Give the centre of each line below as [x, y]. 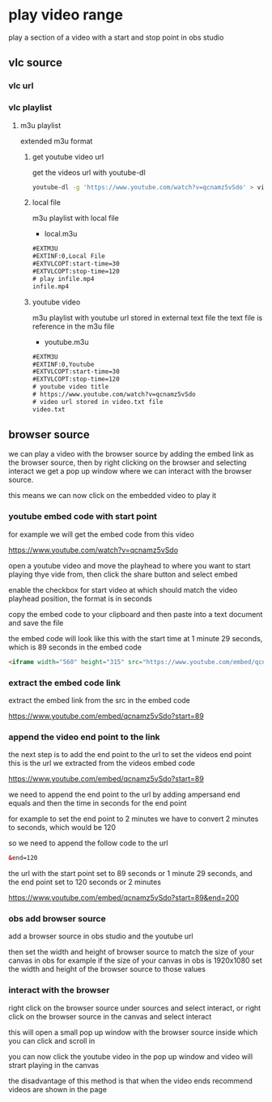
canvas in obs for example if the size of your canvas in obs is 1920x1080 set [135, 960]
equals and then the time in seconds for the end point [98, 803]
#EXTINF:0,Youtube [63, 364]
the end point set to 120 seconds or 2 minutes [85, 882]
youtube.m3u [66, 342]
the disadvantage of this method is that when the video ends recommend [131, 1081]
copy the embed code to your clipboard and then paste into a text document [136, 614]
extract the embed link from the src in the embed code [99, 700]
